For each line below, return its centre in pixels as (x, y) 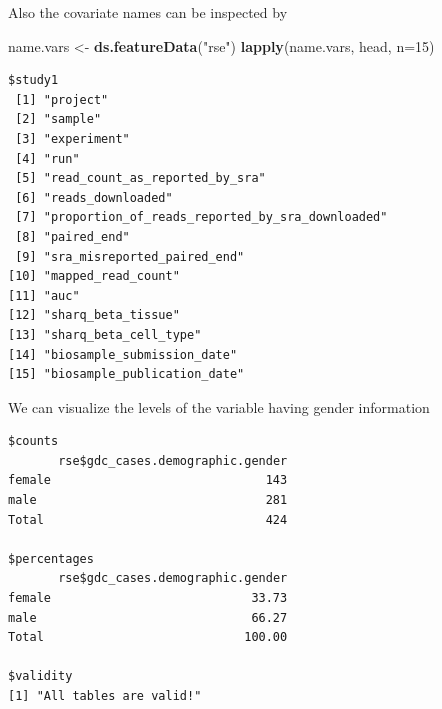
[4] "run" (47, 158)
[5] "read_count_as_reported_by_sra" (140, 178)
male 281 (148, 500)
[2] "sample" (58, 119)
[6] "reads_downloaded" (94, 197)
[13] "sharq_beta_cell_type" (105, 334)
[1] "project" (62, 99)
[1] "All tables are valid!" (105, 696)
